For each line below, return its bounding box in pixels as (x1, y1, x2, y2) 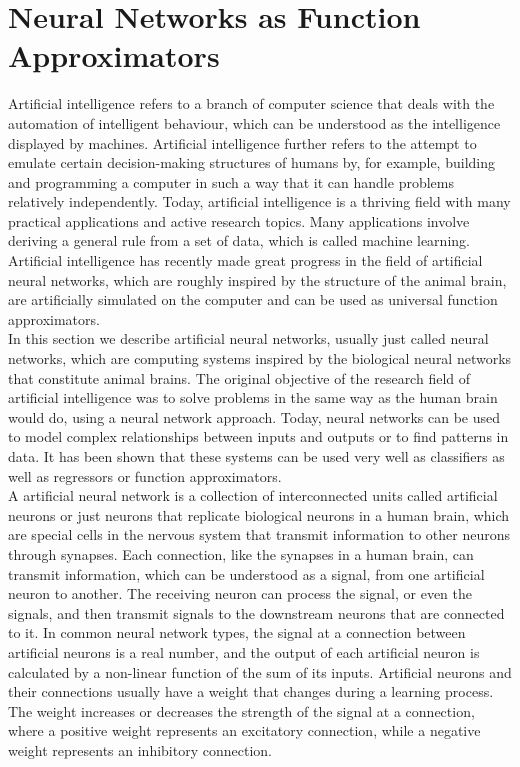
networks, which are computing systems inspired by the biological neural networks (8, 348, 512, 369)
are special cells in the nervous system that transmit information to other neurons (8, 524, 511, 545)
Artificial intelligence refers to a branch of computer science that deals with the (8, 93, 495, 114)
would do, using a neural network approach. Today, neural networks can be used (8, 406, 501, 427)
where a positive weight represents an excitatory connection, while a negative (8, 720, 481, 741)
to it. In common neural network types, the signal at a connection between (8, 622, 466, 643)
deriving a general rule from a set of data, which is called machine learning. (8, 230, 470, 251)
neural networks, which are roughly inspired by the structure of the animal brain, (8, 269, 507, 290)
